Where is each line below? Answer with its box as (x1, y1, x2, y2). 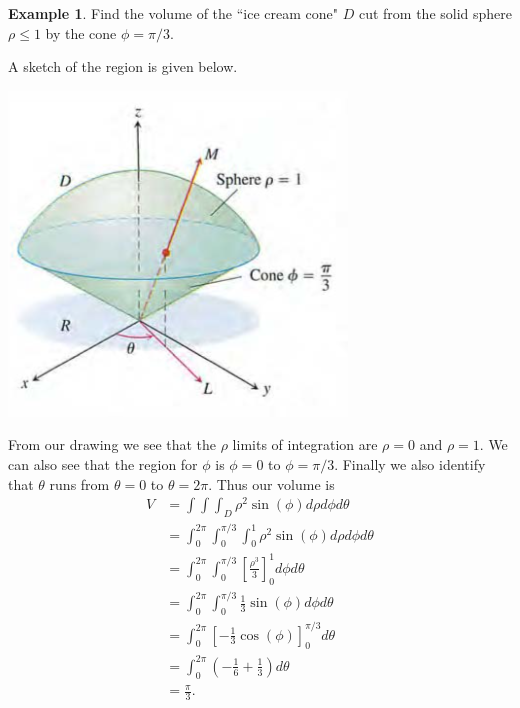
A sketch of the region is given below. (8, 56, 238, 77)
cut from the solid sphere (358, 3, 513, 23)
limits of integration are (232, 434, 378, 455)
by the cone (45, 22, 117, 43)
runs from (49, 473, 110, 494)
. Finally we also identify (334, 453, 486, 474)
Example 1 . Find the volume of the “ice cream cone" (8, 3, 339, 23)
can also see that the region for (8, 453, 198, 474)
